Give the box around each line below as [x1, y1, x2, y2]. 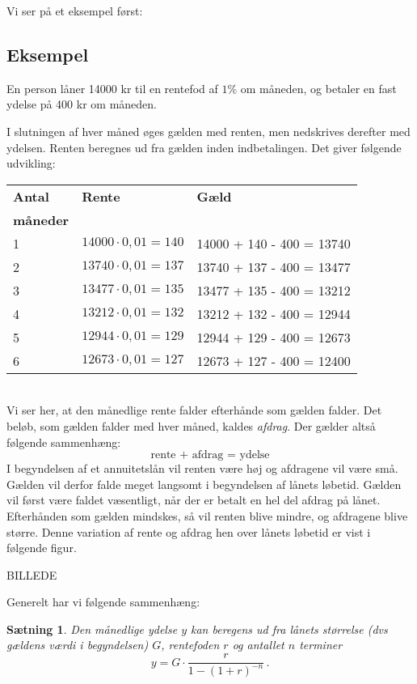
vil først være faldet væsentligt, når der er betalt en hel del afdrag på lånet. [6, 491, 381, 508]
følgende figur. [6, 539, 77, 556]
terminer [299, 636, 343, 653]
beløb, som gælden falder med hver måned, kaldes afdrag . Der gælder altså [6, 417, 376, 434]
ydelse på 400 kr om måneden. [6, 96, 157, 113]
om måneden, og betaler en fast [240, 79, 397, 96]
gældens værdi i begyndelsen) [6, 636, 149, 653]
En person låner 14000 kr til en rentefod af [6, 79, 218, 96]
